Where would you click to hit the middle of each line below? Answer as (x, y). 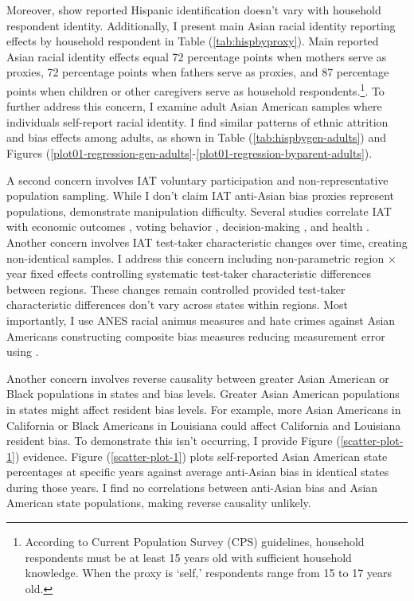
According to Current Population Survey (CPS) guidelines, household (195, 542)
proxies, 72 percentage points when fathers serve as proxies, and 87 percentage (198, 72)
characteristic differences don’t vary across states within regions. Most (177, 304)
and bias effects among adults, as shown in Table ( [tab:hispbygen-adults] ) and (196, 137)
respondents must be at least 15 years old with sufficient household (188, 557)
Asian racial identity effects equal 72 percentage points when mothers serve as (197, 56)
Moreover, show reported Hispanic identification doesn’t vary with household (194, 10)
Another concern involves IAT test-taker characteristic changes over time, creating (207, 242)
